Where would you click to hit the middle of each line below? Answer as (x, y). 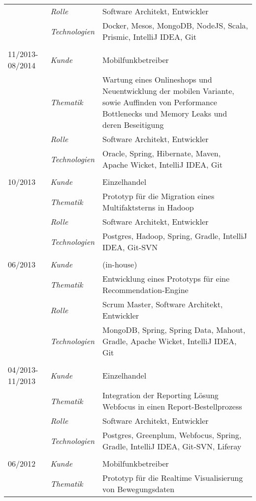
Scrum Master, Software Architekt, (163, 304)
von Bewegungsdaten (139, 489)
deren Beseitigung (133, 125)
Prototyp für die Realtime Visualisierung (173, 478)
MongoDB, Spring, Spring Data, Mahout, (174, 330)
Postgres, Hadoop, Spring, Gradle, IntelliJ (175, 236)
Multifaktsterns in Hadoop (148, 207)
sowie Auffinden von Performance (160, 102)
